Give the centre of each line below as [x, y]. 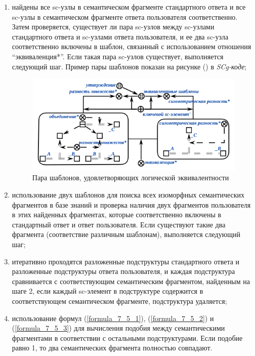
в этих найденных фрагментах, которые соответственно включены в [117, 214]
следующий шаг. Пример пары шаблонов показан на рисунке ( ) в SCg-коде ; [129, 66]
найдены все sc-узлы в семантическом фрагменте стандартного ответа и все [129, 7]
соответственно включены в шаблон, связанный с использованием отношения [132, 46]
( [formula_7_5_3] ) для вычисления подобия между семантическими [118, 328]
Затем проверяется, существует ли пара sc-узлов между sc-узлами [113, 27]
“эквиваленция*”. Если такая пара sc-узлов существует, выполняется [118, 56]
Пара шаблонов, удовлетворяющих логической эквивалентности [131, 177]
